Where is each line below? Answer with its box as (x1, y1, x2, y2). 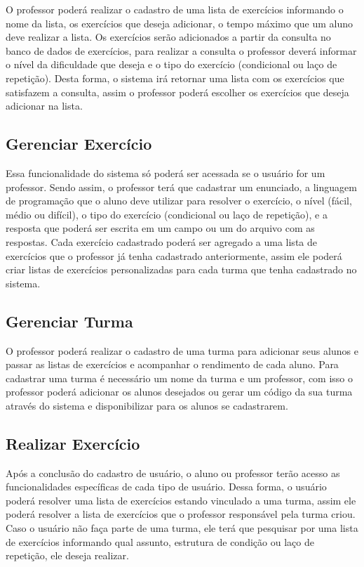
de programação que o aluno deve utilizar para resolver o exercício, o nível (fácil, (6, 193, 352, 208)
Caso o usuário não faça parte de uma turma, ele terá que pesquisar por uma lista (6, 521, 358, 535)
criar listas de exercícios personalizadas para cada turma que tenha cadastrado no (6, 262, 357, 277)
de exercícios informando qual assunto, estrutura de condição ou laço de (6, 534, 314, 549)
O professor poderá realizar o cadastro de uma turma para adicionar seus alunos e (6, 343, 358, 358)
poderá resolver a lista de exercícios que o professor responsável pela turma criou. (6, 507, 356, 521)
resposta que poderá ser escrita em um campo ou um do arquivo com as (6, 221, 315, 235)
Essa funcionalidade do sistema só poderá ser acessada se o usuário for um (6, 165, 325, 180)
